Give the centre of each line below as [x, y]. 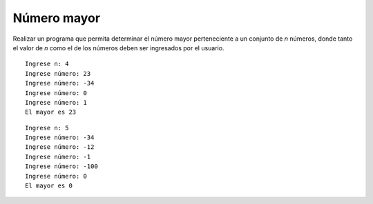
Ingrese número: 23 [58, 73]
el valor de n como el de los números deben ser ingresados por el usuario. [118, 48]
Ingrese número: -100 [61, 166]
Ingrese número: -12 [60, 147]
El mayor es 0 [49, 186]
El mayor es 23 [51, 112]
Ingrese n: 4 [47, 64]
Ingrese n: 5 [47, 128]
